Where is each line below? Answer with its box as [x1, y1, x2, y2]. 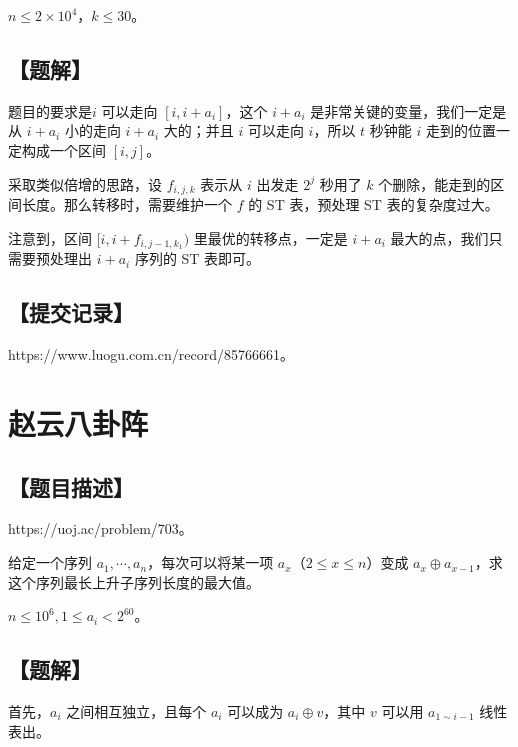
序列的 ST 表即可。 [134, 248, 261, 269]
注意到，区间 [8, 227, 92, 248]
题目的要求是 [8, 100, 92, 121]
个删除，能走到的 [378, 173, 491, 194]
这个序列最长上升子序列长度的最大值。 [8, 571, 260, 592]
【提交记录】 [8, 297, 134, 328]
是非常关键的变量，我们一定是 [310, 100, 507, 121]
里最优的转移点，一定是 [193, 227, 348, 248]
